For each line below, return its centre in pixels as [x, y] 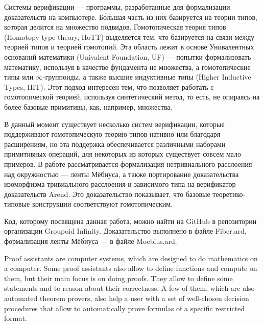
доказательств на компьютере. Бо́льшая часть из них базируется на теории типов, [131, 17]
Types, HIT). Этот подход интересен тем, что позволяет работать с [109, 86]
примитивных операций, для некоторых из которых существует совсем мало [123, 154]
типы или [19, 77]
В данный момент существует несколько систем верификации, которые [114, 124]
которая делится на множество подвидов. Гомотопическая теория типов [115, 27]
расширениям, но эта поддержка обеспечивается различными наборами [115, 144]
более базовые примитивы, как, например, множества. [88, 106]
